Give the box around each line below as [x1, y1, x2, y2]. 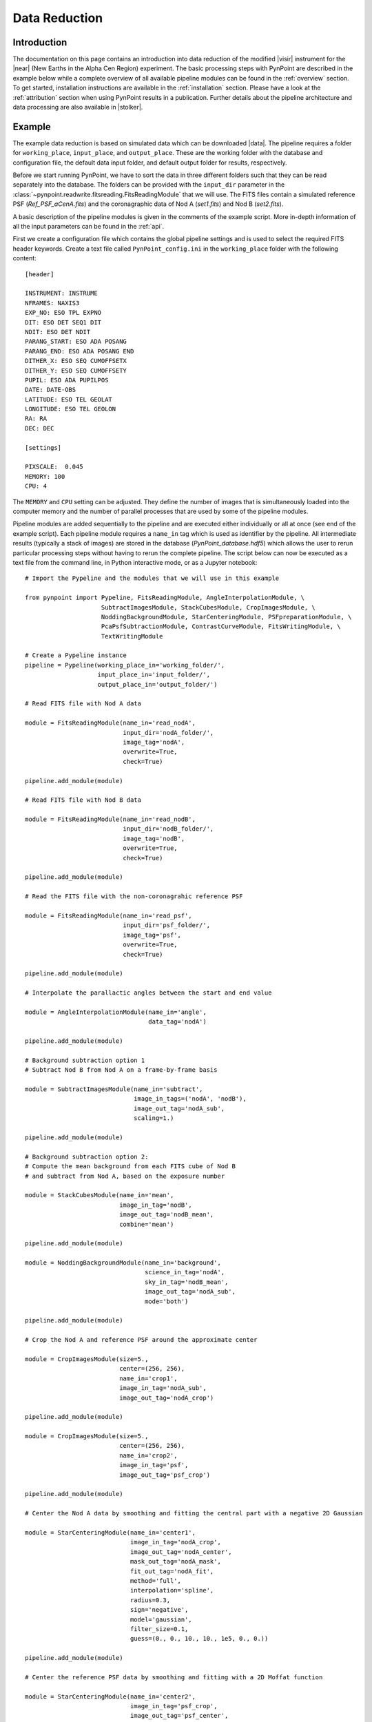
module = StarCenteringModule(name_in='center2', [25, 1692, 196, 1701]
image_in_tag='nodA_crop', [130, 1538, 222, 1546]
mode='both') [145, 1297, 189, 1305]
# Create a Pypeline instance [25, 652, 127, 659]
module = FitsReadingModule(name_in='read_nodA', [25, 719, 196, 727]
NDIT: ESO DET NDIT [25, 328, 91, 335]
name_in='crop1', [119, 1374, 178, 1382]
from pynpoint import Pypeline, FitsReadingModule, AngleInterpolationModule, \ [25, 594, 305, 602]
